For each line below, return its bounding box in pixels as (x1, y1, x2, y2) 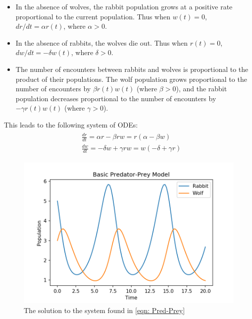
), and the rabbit (176, 83, 227, 94)
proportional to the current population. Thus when (15, 11, 170, 21)
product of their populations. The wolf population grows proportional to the (15, 73, 247, 84)
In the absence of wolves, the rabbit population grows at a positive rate (15, 1, 233, 11)
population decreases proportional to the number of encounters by (15, 93, 216, 103)
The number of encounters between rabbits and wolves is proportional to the (15, 64, 249, 74)
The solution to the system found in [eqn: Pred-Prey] (24, 305, 185, 315)
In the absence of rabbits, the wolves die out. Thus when (15, 37, 188, 48)
